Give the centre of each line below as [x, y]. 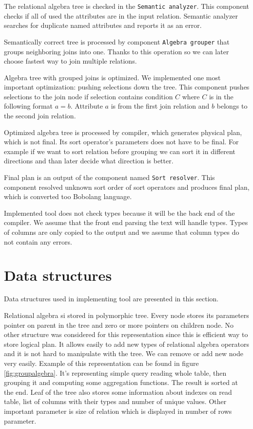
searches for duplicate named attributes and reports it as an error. [103, 25]
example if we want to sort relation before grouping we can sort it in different [120, 151]
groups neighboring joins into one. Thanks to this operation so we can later [117, 51]
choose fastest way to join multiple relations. [70, 61]
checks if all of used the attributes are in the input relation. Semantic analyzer [121, 15]
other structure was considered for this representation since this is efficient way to [126, 334]
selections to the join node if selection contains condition [88, 96]
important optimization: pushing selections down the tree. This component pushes [127, 87]
